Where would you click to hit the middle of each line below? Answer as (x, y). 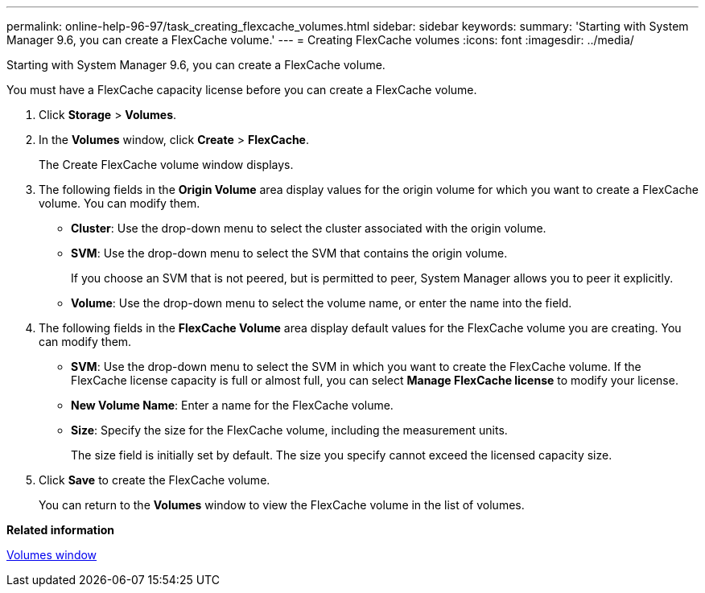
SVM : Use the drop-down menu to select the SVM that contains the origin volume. (289, 253)
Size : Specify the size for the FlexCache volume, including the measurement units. (289, 430)
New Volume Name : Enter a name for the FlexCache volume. (232, 405)
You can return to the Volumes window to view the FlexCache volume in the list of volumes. (282, 505)
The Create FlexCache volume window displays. (166, 165)
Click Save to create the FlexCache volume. (155, 480)
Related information (61, 530)
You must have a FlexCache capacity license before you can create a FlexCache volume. (242, 90)
